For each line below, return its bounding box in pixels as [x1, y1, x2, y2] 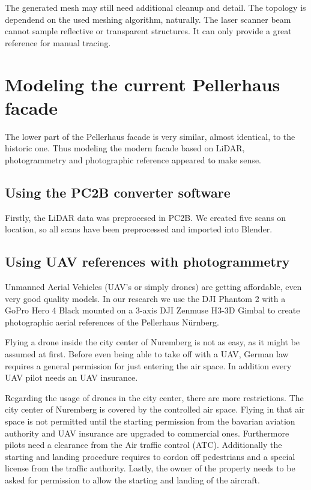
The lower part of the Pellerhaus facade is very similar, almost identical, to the [5, 130, 295, 142]
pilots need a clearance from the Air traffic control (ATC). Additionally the [5, 438, 282, 451]
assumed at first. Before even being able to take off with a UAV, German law [5, 348, 289, 360]
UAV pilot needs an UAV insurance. [5, 371, 138, 384]
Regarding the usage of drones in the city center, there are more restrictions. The [5, 391, 304, 404]
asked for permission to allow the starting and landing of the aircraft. [5, 473, 260, 486]
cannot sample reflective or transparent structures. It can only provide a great [5, 25, 292, 37]
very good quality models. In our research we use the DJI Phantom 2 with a [5, 292, 286, 304]
